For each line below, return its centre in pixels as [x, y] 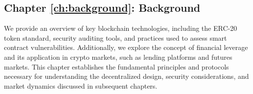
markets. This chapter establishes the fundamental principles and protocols [116, 66]
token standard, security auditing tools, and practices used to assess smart [115, 37]
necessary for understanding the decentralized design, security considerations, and [126, 76]
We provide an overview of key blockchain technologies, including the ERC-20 [121, 28]
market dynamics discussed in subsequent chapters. [81, 85]
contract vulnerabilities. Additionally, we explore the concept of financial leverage [126, 47]
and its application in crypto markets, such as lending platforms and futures [118, 57]
